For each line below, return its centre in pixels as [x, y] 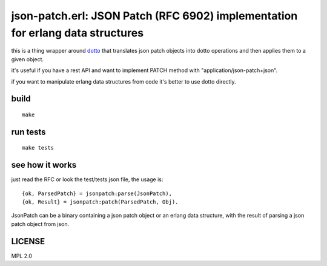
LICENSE [28, 241]
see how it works [44, 165]
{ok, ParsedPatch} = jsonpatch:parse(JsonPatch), [97, 193]
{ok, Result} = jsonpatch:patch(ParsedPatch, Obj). [100, 202]
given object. [28, 59]
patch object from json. [40, 224]
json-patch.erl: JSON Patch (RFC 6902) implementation [154, 16]
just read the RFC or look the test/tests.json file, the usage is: [87, 179]
